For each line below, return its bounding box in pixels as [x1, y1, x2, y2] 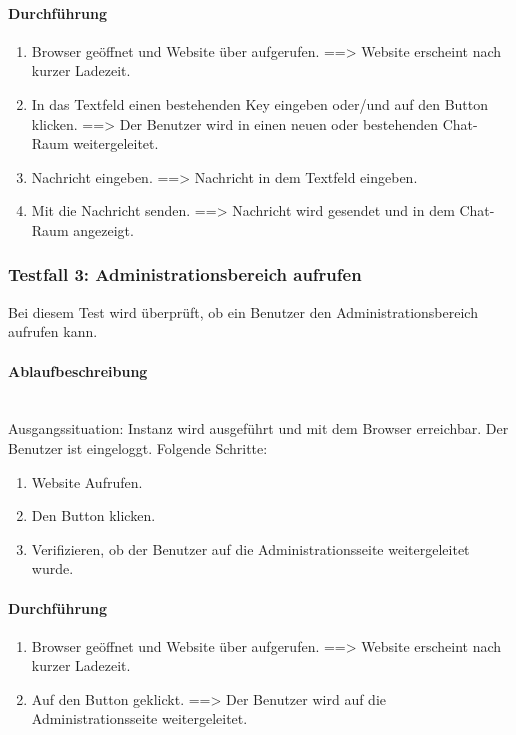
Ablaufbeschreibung [8, 360, 148, 381]
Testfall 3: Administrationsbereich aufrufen [8, 262, 362, 287]
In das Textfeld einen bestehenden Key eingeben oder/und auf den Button [31, 93, 488, 114]
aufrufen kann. [8, 321, 98, 342]
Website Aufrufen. [31, 471, 143, 492]
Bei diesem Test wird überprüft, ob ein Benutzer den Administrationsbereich [8, 301, 478, 322]
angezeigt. [73, 219, 134, 240]
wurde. [31, 558, 74, 579]
